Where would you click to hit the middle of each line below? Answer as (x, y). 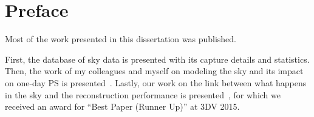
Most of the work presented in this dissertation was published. (121, 39)
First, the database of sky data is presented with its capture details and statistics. (157, 59)
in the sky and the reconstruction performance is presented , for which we (143, 94)
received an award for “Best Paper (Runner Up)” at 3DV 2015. (122, 106)
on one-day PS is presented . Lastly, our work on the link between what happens (156, 82)
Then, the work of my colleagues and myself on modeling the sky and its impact (154, 71)
